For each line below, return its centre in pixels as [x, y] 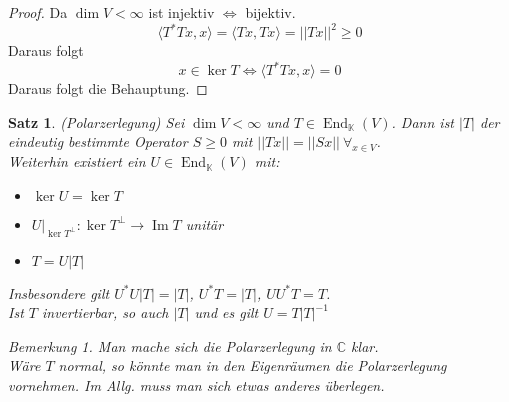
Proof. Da [38, 12]
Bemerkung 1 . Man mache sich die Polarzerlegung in [170, 345]
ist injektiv [181, 12]
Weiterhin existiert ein [77, 161]
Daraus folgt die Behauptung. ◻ [108, 88]
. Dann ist [423, 121]
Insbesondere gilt [59, 292]
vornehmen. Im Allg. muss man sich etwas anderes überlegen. [196, 384]
